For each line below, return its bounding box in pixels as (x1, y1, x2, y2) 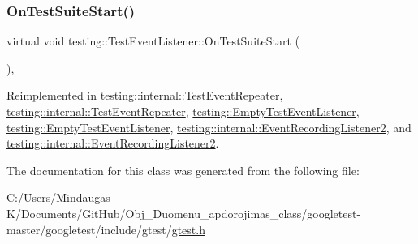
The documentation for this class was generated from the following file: (6, 161, 360, 178)
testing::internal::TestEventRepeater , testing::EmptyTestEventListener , (6, 103, 360, 119)
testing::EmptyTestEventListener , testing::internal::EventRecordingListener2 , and (6, 118, 412, 135)
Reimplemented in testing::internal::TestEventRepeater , (6, 87, 283, 104)
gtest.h (171, 220, 205, 238)
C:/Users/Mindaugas (6, 189, 110, 206)
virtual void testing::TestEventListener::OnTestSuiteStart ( (6, 32, 299, 49)
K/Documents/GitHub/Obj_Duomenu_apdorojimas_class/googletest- (6, 204, 361, 221)
